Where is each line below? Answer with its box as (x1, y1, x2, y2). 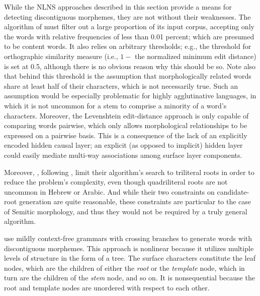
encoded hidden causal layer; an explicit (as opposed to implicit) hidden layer (4, 140, 243, 150)
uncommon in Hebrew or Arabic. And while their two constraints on (4, 186, 215, 197)
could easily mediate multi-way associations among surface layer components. (4, 149, 242, 160)
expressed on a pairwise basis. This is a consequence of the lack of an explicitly (4, 130, 247, 140)
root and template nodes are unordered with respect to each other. (4, 282, 210, 293)
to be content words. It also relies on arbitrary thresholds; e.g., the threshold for (4, 41, 251, 51)
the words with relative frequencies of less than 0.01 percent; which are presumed (4, 31, 254, 41)
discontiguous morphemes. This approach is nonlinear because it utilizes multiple (4, 243, 254, 253)
